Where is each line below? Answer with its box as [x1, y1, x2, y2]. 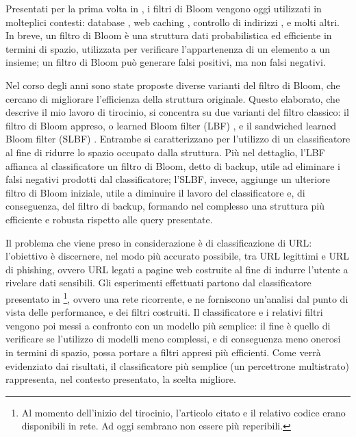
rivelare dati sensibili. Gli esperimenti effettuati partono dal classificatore [5, 275, 311, 290]
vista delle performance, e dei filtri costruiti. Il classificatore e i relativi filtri [5, 305, 323, 319]
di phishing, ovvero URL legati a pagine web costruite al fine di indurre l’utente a [5, 262, 348, 276]
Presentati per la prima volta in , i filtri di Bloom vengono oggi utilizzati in [5, 1, 322, 15]
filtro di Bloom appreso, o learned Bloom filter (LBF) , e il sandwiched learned [5, 118, 337, 132]
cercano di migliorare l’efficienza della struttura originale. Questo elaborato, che [5, 91, 340, 105]
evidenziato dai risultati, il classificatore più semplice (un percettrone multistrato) [5, 358, 349, 373]
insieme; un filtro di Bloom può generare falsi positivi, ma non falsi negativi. [5, 55, 326, 69]
